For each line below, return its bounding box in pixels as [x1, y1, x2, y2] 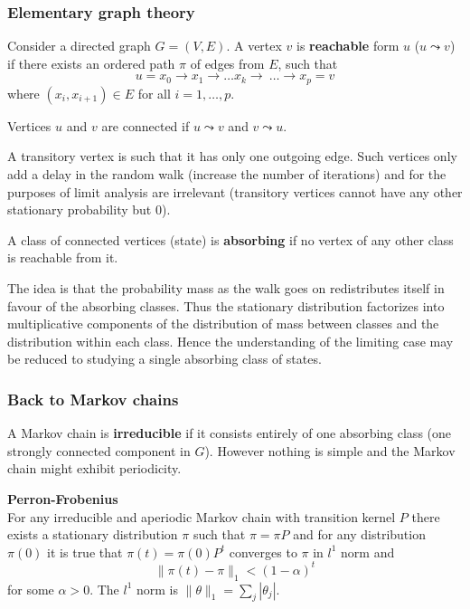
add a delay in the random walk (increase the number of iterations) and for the [7, 165, 446, 184]
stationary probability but [7, 200, 152, 219]
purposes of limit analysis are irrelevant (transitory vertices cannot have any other [7, 182, 463, 201]
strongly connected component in [7, 441, 191, 460]
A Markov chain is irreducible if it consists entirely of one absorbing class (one [7, 423, 452, 442]
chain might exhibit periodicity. [7, 459, 182, 478]
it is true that [47, 542, 123, 561]
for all [137, 83, 171, 102]
